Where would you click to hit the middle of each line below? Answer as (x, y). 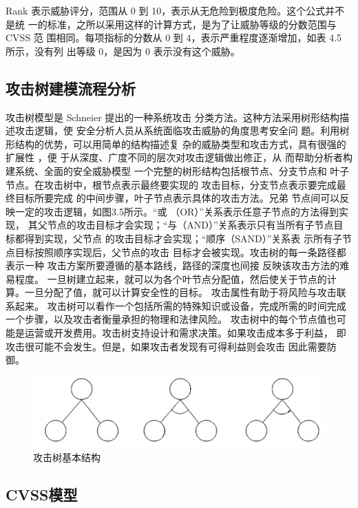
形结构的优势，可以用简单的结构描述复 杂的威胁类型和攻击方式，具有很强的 (176, 144)
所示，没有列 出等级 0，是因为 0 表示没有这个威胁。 (123, 51)
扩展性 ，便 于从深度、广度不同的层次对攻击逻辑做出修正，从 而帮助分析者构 (179, 157)
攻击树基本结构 (67, 457)
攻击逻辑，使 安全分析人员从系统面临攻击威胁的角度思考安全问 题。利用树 (182, 130)
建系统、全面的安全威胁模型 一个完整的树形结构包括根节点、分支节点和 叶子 (178, 170)
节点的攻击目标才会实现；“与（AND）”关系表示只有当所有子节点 (190, 225)
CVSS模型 (42, 495)
